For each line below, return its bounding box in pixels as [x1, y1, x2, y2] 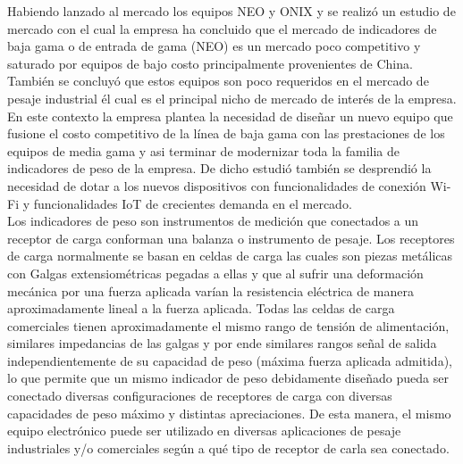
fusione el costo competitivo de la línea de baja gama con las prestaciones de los [7, 124, 445, 143]
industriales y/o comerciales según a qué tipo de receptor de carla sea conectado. [7, 438, 450, 457]
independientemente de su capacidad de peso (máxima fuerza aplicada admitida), [7, 351, 452, 369]
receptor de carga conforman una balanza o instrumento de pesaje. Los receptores [7, 228, 455, 247]
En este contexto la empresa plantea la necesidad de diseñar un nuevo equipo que [7, 106, 453, 125]
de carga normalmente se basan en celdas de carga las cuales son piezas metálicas [7, 246, 453, 265]
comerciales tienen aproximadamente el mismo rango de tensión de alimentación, [7, 316, 450, 335]
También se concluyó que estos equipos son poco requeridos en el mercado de [7, 71, 429, 90]
